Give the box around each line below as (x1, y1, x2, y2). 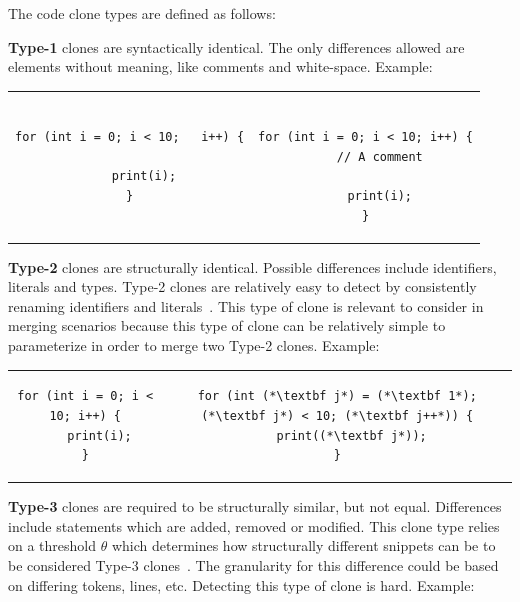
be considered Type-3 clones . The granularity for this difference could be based (8, 554, 499, 575)
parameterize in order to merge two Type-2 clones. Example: (8, 334, 380, 355)
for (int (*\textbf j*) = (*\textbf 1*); (197, 389, 477, 404)
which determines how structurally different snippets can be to (111, 535, 496, 556)
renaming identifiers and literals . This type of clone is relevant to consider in (8, 295, 484, 316)
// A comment (336, 149, 423, 164)
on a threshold (8, 535, 97, 556)
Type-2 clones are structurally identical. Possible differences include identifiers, (8, 256, 497, 277)
